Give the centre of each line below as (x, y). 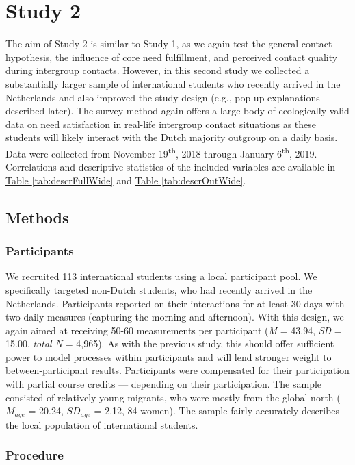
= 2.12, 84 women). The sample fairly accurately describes (217, 411)
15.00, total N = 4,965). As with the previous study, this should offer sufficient (170, 343)
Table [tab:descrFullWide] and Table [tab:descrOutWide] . (126, 180)
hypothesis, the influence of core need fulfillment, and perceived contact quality (172, 56)
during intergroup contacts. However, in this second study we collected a (158, 70)
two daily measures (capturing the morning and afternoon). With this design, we (175, 317)
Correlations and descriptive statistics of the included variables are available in (171, 167)
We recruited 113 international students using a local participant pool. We (161, 276)
